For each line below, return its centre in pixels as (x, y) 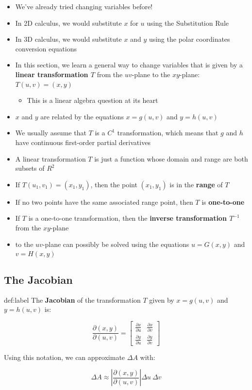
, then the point (114, 184)
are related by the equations (82, 116)
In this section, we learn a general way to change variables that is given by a (129, 65)
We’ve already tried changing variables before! (84, 6)
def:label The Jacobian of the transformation (72, 300)
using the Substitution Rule (188, 23)
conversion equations (46, 48)
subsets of (30, 168)
